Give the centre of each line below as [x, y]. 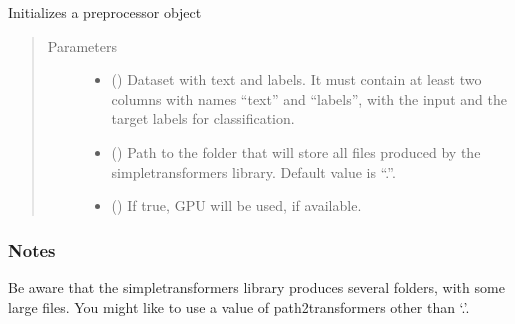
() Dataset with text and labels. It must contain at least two [296, 79]
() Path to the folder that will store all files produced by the [296, 151]
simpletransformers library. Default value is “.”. [253, 171]
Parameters [82, 45]
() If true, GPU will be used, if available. [236, 205]
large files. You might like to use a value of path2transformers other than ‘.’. [239, 306]
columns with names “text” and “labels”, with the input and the [309, 98]
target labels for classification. [203, 118]
